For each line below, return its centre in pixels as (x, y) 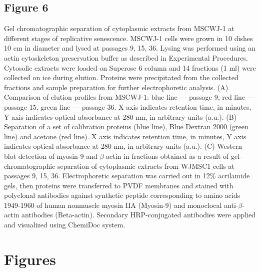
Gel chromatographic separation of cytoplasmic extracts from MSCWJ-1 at (119, 28)
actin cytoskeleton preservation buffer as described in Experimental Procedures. (126, 57)
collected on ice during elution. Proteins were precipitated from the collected (121, 77)
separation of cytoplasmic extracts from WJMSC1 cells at (146, 166)
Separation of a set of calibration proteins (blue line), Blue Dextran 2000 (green (126, 126)
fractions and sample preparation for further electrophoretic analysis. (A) (116, 87)
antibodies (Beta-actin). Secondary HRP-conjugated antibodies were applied (138, 215)
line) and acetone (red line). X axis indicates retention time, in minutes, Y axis (125, 136)
